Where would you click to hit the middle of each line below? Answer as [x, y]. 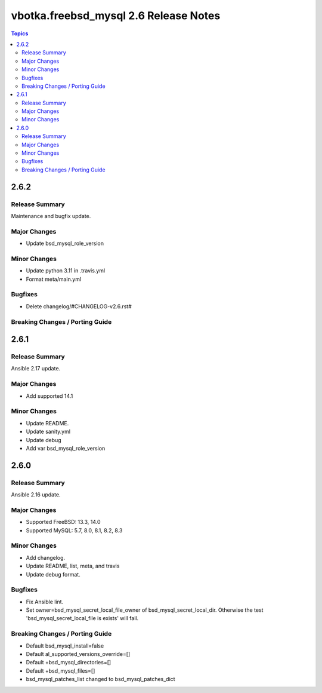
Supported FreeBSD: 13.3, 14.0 [63, 522]
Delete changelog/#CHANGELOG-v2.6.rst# [79, 306]
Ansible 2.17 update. [36, 369]
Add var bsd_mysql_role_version [66, 448]
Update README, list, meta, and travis [73, 566]
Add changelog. [46, 557]
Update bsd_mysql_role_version [65, 243]
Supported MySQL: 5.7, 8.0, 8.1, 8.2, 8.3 [74, 530]
